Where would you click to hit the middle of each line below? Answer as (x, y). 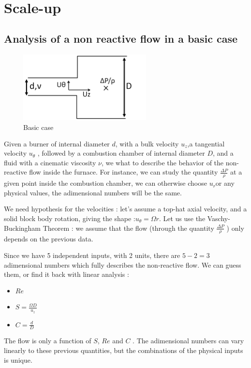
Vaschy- (219, 218)
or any (225, 183)
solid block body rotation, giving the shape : (70, 218)
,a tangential (206, 143)
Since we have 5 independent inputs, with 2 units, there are (92, 255)
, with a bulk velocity (147, 143)
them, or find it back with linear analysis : (66, 274)
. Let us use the (182, 218)
